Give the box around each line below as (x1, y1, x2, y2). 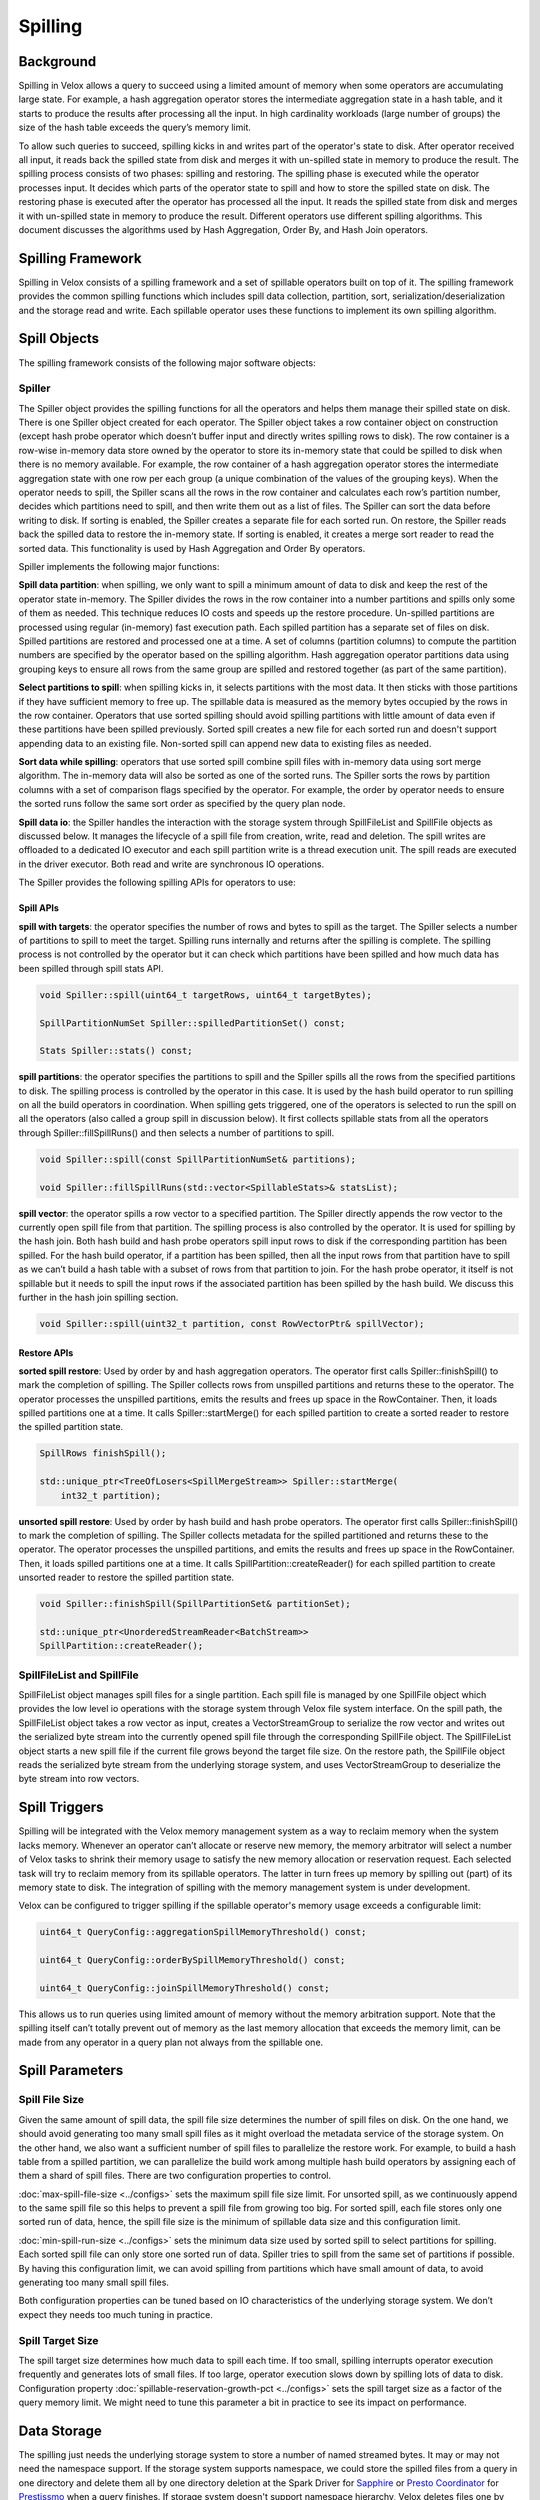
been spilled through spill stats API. (18, 962, 164, 974)
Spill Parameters (18, 2062, 124, 2079)
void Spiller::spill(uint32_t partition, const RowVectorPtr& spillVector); (39, 1318, 425, 1329)
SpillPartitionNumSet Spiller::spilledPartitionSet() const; (39, 1017, 346, 1029)
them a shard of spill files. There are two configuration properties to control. (18, 2170, 332, 2182)
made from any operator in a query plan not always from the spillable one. (18, 2036, 324, 2048)
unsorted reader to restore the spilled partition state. (18, 1571, 235, 1584)
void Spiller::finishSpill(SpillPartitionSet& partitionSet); (39, 1598, 351, 1610)
